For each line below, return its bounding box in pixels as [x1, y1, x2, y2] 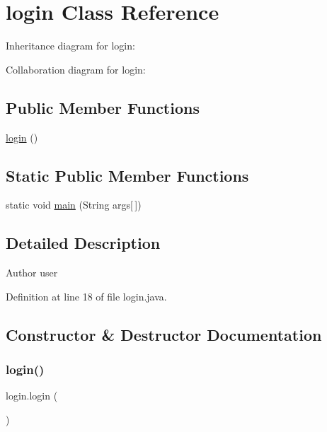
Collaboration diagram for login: [6, 62, 146, 76]
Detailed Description [6, 232, 161, 254]
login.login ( [6, 388, 58, 403]
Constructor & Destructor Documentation [6, 323, 322, 345]
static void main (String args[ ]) [6, 197, 142, 212]
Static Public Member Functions [6, 164, 249, 186]
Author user [6, 265, 58, 280]
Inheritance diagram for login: [6, 38, 135, 53]
